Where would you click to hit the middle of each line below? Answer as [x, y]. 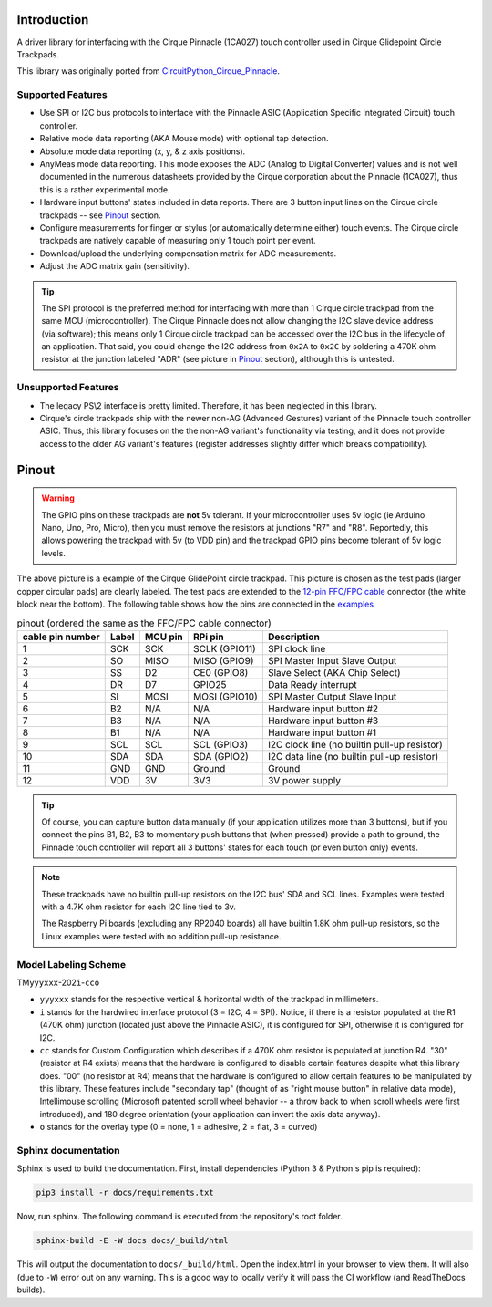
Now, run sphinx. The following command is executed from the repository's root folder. [180, 1217]
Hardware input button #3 [323, 721]
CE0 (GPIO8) [220, 672]
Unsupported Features [68, 388]
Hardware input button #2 [323, 709]
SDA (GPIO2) [221, 756]
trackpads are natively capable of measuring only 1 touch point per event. [178, 241]
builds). [31, 1290]
